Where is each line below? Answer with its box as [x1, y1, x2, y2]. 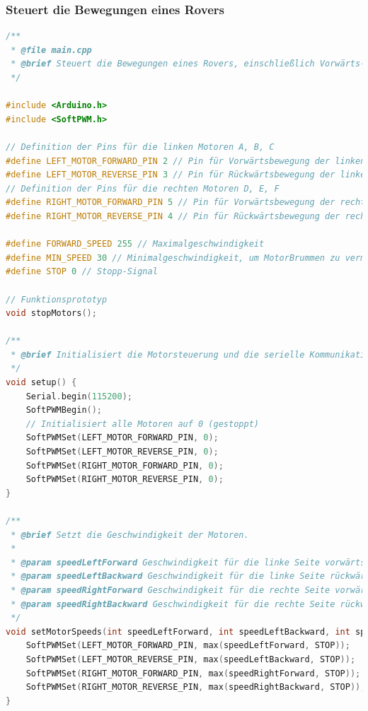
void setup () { [6, 377, 77, 388]
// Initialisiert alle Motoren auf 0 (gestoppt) [25, 418, 259, 429]
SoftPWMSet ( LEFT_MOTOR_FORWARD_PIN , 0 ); [25, 433, 219, 443]
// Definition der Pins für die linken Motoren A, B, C [6, 141, 275, 152]
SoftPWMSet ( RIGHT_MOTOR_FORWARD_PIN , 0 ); [25, 460, 224, 471]
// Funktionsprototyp [6, 294, 108, 305]
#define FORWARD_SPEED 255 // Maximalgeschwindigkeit [6, 239, 265, 249]
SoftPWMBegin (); [25, 405, 103, 416]
